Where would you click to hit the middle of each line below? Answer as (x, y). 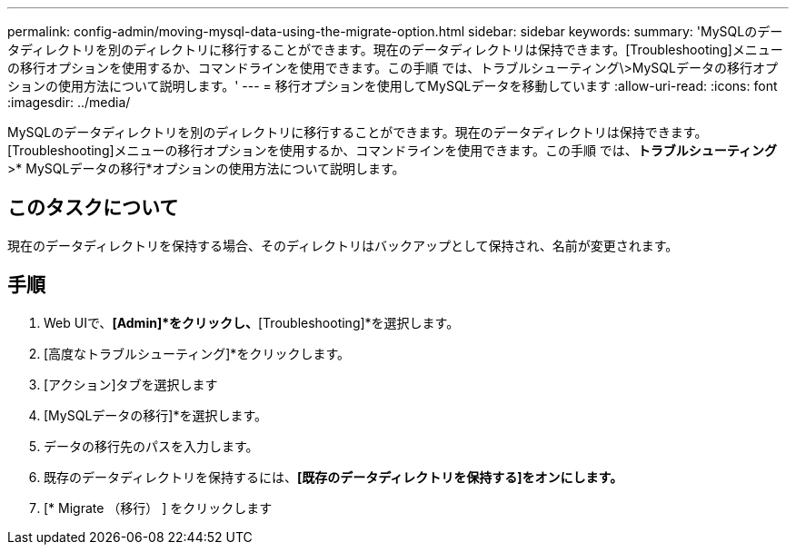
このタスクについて (93, 208)
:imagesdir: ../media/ (69, 102)
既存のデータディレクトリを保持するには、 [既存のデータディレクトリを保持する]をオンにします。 (333, 477)
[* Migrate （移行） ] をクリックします (158, 508)
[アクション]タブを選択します (131, 384)
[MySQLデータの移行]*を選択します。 (156, 415)
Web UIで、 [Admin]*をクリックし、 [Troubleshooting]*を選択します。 (252, 322)
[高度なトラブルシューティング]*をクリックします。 (197, 353)
